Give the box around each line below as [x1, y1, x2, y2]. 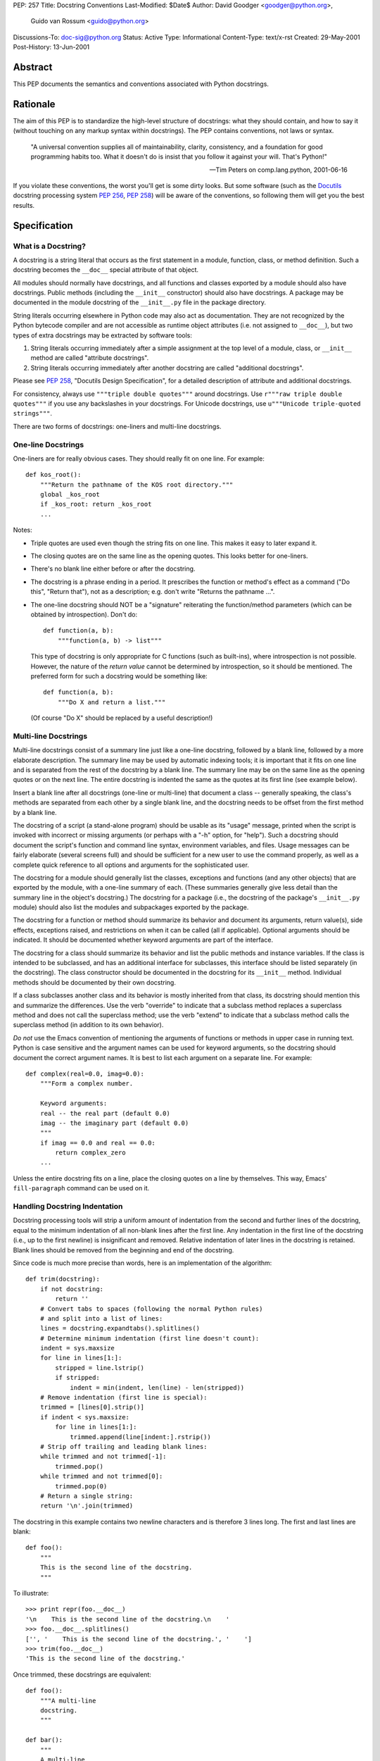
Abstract [13, 61, 53, 73]
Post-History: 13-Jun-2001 [13, 43, 90, 51]
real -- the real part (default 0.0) [39, 1109, 170, 1117]
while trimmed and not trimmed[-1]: [39, 1452, 167, 1461]
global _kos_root [39, 490, 100, 499]
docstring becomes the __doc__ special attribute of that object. [13, 266, 199, 274]
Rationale [13, 98, 56, 110]
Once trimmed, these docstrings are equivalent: [13, 1670, 151, 1679]
